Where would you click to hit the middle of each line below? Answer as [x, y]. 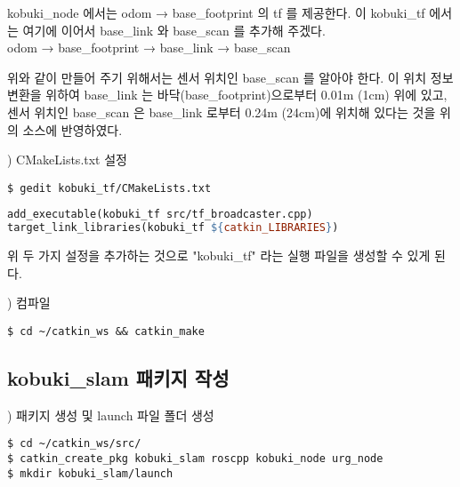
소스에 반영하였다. [73, 129]
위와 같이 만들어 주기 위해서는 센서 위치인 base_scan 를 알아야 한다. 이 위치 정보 [230, 77]
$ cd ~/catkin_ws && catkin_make [106, 331]
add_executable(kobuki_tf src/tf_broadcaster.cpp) [160, 215]
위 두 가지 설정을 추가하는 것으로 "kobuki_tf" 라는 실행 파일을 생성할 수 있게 [219, 255]
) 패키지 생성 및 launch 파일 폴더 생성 [111, 415]
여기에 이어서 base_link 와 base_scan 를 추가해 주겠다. [174, 30]
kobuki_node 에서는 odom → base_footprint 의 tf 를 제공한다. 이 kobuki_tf [216, 12]
